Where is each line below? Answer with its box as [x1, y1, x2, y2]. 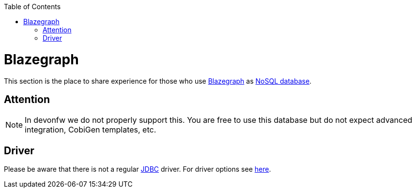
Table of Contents [4, 2, 61, 11]
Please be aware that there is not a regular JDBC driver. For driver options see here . [4, 165, 271, 174]
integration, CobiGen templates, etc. [25, 125, 156, 135]
